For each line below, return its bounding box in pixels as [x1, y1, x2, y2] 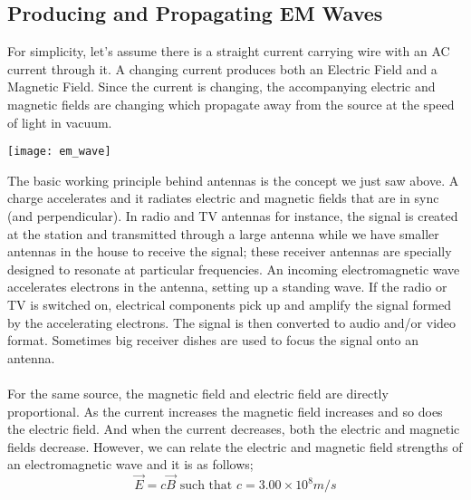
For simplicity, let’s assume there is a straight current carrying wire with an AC [7, 42, 450, 61]
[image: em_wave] [7, 145, 111, 159]
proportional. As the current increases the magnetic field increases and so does [7, 401, 443, 420]
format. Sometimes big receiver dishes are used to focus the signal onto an [7, 331, 419, 350]
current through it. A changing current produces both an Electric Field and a [7, 59, 437, 78]
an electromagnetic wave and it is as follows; [7, 455, 254, 474]
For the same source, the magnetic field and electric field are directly [7, 383, 389, 402]
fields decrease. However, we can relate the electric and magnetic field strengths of [7, 437, 463, 456]
